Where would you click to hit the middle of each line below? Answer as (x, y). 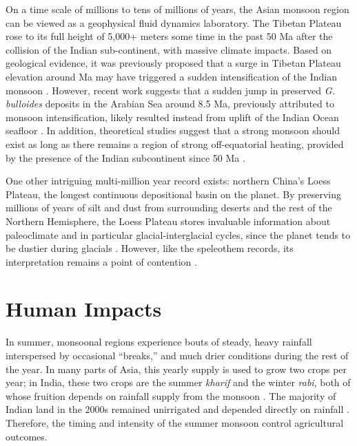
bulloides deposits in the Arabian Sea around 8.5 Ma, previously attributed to (170, 104)
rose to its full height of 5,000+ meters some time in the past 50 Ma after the (169, 36)
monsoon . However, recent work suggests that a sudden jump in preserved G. (170, 90)
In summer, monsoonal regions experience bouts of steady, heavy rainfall (159, 342)
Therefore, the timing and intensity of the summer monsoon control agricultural (175, 422)
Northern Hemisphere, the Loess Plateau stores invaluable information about (168, 221)
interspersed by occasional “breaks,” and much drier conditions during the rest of (177, 355)
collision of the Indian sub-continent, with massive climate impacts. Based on (169, 49)
